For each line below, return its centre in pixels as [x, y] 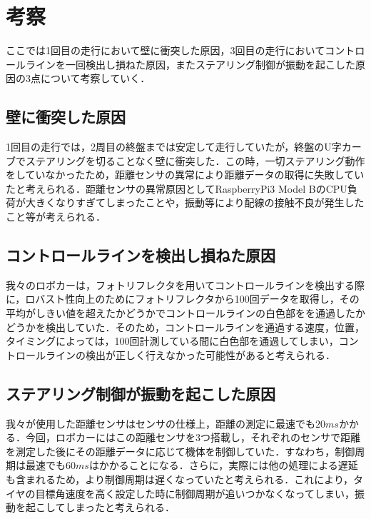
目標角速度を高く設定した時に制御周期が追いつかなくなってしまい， [195, 493]
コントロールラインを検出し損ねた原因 [141, 255]
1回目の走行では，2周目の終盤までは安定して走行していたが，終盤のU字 [174, 147]
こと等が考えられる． [56, 217]
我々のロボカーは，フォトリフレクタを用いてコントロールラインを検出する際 [185, 284]
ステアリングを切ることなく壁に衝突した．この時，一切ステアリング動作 [195, 160]
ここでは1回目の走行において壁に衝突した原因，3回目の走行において [166, 50]
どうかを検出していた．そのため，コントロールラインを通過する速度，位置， [185, 327]
